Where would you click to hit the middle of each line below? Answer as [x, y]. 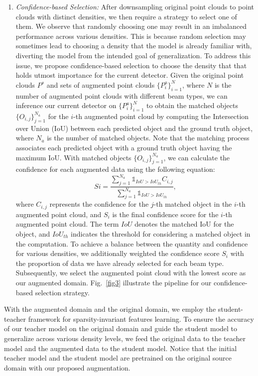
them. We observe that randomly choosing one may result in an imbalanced [131, 26]
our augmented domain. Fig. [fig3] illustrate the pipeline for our [114, 282]
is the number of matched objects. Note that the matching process [148, 138]
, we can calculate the [197, 157]
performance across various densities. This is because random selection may [131, 36]
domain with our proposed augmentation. [67, 367]
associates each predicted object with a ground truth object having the [124, 147]
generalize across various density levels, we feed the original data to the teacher [125, 338]
